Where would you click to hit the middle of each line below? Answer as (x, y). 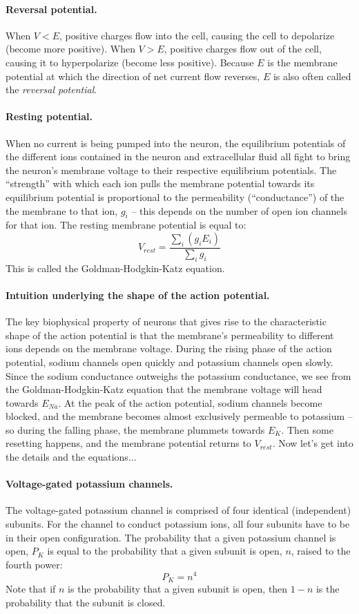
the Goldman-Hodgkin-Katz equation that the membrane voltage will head (164, 389)
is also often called (312, 76)
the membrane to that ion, (62, 210)
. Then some (307, 429)
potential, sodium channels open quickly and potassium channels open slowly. (169, 362)
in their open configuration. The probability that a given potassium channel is (171, 537)
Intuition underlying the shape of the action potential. (138, 295)
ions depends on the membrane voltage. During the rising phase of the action (169, 348)
